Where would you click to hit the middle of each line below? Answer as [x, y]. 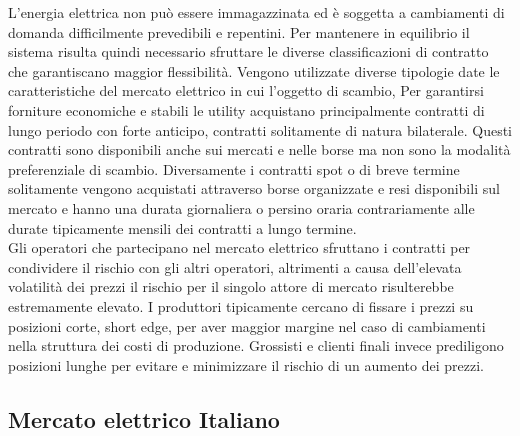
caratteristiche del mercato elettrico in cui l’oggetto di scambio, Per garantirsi [246, 90]
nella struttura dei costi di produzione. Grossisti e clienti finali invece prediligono [256, 345]
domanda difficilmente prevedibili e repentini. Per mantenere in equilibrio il [239, 31]
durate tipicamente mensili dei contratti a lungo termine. [182, 227]
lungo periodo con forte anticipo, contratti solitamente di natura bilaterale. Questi [260, 129]
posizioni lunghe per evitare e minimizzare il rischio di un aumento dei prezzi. [246, 364]
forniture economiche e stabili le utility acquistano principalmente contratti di [246, 109]
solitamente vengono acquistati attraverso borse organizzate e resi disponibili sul [254, 188]
